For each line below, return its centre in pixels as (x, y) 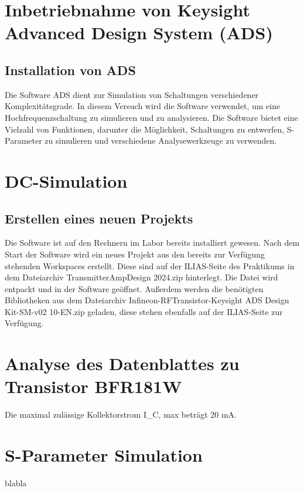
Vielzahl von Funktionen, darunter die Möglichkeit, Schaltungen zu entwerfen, (145, 129)
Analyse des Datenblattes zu (122, 363)
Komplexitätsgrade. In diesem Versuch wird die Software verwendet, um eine (143, 106)
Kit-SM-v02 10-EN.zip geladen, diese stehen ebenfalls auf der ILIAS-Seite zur (144, 311)
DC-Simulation (66, 180)
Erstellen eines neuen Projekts (99, 218)
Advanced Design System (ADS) (139, 33)
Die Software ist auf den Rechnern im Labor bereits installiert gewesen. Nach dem (152, 243)
